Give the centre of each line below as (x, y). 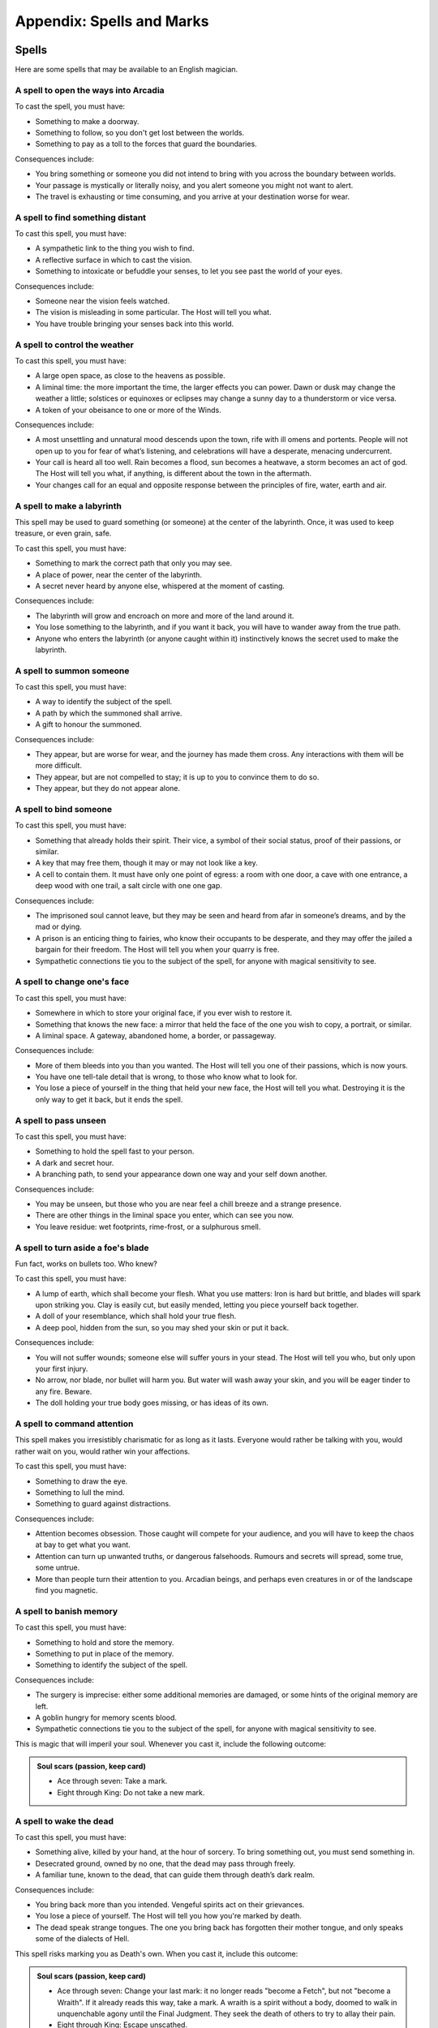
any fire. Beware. (64, 1391)
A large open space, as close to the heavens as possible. (131, 376)
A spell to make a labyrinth (68, 505)
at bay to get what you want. (83, 1545)
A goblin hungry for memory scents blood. (106, 1717)
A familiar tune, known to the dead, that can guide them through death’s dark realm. (175, 1875)
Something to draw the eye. (82, 1481)
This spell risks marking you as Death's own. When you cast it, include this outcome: (157, 1953)
